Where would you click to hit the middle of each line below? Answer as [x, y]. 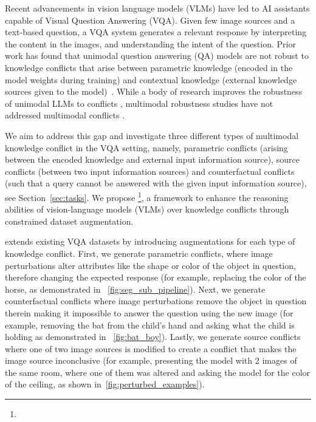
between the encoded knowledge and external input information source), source [152, 159]
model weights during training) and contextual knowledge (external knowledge [151, 79]
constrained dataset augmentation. [69, 221]
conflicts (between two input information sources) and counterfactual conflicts [150, 171]
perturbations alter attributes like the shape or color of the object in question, [150, 265]
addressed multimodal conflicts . [65, 115]
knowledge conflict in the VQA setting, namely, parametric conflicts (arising [146, 147]
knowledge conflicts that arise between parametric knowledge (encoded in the [149, 67]
